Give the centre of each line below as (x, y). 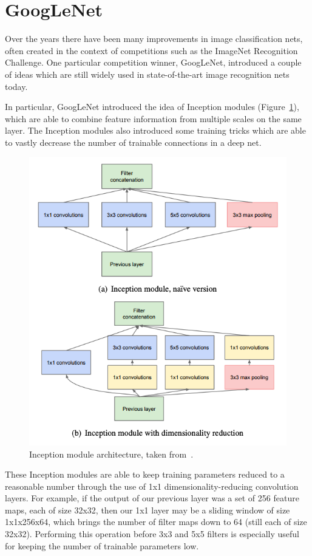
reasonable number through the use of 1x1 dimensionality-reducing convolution (152, 486)
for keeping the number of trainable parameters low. (102, 545)
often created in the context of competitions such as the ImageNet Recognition (151, 50)
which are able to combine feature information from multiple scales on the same (153, 118)
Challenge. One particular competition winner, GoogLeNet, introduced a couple (153, 62)
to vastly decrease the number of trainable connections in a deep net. (133, 142)
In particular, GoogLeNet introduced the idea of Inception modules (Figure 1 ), (152, 107)
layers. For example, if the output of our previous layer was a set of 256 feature (152, 498)
